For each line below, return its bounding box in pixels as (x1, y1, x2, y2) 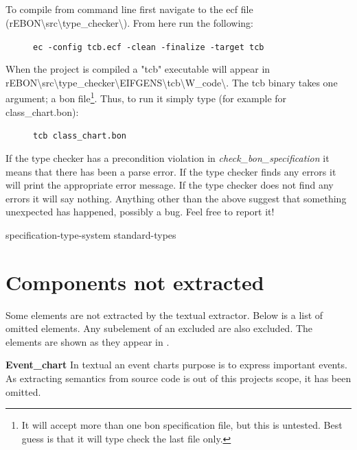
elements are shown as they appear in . (5, 334, 170, 348)
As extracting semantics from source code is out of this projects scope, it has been (5, 370, 352, 385)
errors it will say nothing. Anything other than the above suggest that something (5, 191, 347, 205)
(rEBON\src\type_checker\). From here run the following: (5, 15, 254, 29)
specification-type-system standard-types (5, 227, 176, 241)
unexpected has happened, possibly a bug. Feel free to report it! (5, 204, 275, 219)
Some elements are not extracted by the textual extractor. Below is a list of (5, 307, 323, 322)
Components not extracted (5, 268, 264, 296)
